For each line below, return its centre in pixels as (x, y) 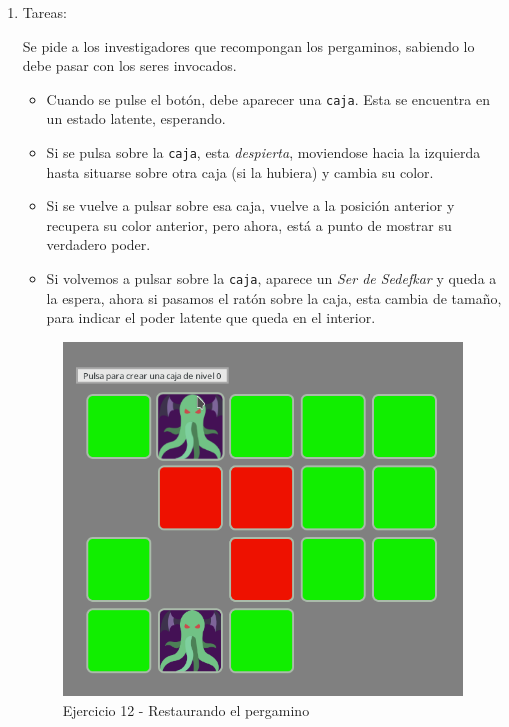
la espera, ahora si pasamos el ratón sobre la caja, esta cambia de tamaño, (274, 297)
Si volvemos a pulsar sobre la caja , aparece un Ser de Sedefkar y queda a (271, 278)
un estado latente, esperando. (136, 118)
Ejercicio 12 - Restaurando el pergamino (186, 709)
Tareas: (44, 12)
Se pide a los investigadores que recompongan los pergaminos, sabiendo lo (248, 45)
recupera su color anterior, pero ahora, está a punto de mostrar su (249, 224)
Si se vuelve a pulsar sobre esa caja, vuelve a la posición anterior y (250, 205)
